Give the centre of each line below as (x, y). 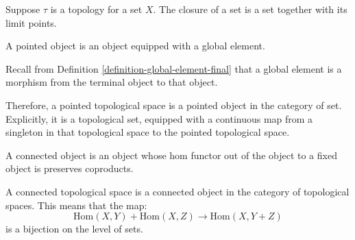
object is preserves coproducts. (70, 168)
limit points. (31, 22)
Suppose (23, 9)
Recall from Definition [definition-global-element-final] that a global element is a (174, 68)
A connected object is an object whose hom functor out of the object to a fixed (171, 155)
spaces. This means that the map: (76, 205)
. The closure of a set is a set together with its (250, 9)
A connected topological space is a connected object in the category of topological (177, 191)
